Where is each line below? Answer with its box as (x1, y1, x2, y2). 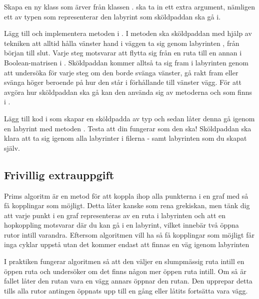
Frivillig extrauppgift (4, 167, 114, 182)
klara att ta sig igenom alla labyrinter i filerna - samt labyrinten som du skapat (4, 133, 247, 143)
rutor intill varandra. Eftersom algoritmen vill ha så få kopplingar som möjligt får (4, 229, 254, 240)
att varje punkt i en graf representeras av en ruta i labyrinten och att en (4, 210, 225, 220)
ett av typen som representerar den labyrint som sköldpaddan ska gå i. (4, 11, 221, 21)
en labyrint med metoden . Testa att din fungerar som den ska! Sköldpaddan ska (4, 123, 251, 133)
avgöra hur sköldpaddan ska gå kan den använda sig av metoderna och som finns (4, 86, 252, 97)
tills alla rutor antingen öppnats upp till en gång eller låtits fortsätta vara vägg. (4, 285, 248, 296)
